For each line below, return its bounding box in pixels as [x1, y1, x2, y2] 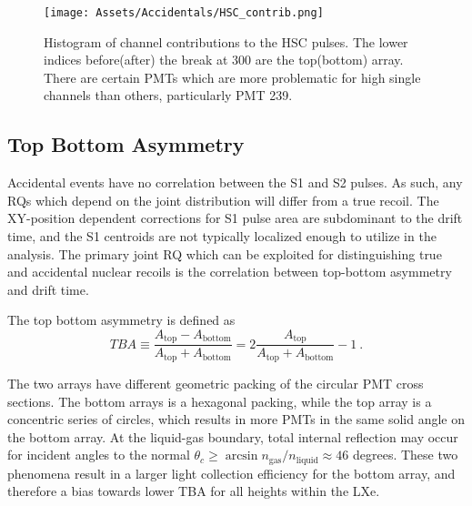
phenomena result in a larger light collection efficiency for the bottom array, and [7, 463, 456, 482]
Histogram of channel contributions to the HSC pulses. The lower [44, 32, 408, 51]
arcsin [225, 450, 258, 463]
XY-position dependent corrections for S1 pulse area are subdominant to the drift [7, 208, 463, 228]
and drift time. [7, 279, 89, 299]
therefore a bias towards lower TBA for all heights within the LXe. [7, 481, 380, 501]
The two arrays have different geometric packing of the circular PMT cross [7, 373, 424, 392]
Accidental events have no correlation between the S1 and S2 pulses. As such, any [7, 173, 463, 192]
